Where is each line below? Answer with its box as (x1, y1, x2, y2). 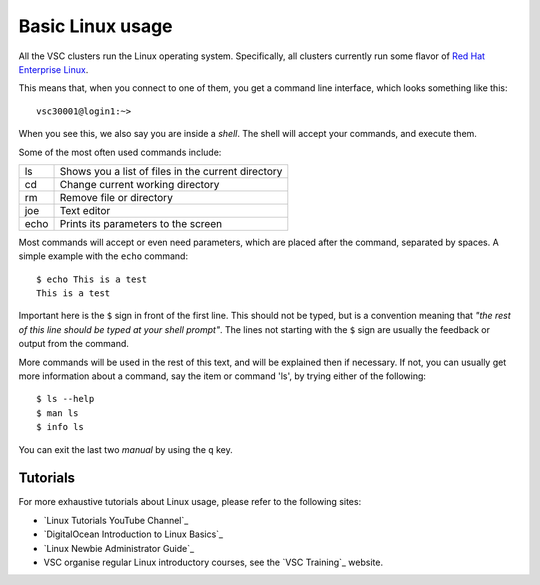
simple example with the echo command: (18, 250, 189, 262)
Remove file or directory (59, 190, 174, 204)
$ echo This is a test (36, 273, 148, 285)
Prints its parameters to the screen (59, 216, 223, 230)
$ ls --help (36, 393, 95, 405)
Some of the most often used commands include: (18, 146, 222, 158)
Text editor (59, 203, 111, 217)
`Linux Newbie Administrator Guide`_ (43, 542, 195, 554)
